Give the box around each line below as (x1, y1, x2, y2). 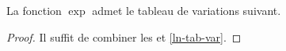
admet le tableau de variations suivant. (92, 2, 281, 18)
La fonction (6, 2, 62, 18)
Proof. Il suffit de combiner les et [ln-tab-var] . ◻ (6, 28, 242, 45)
